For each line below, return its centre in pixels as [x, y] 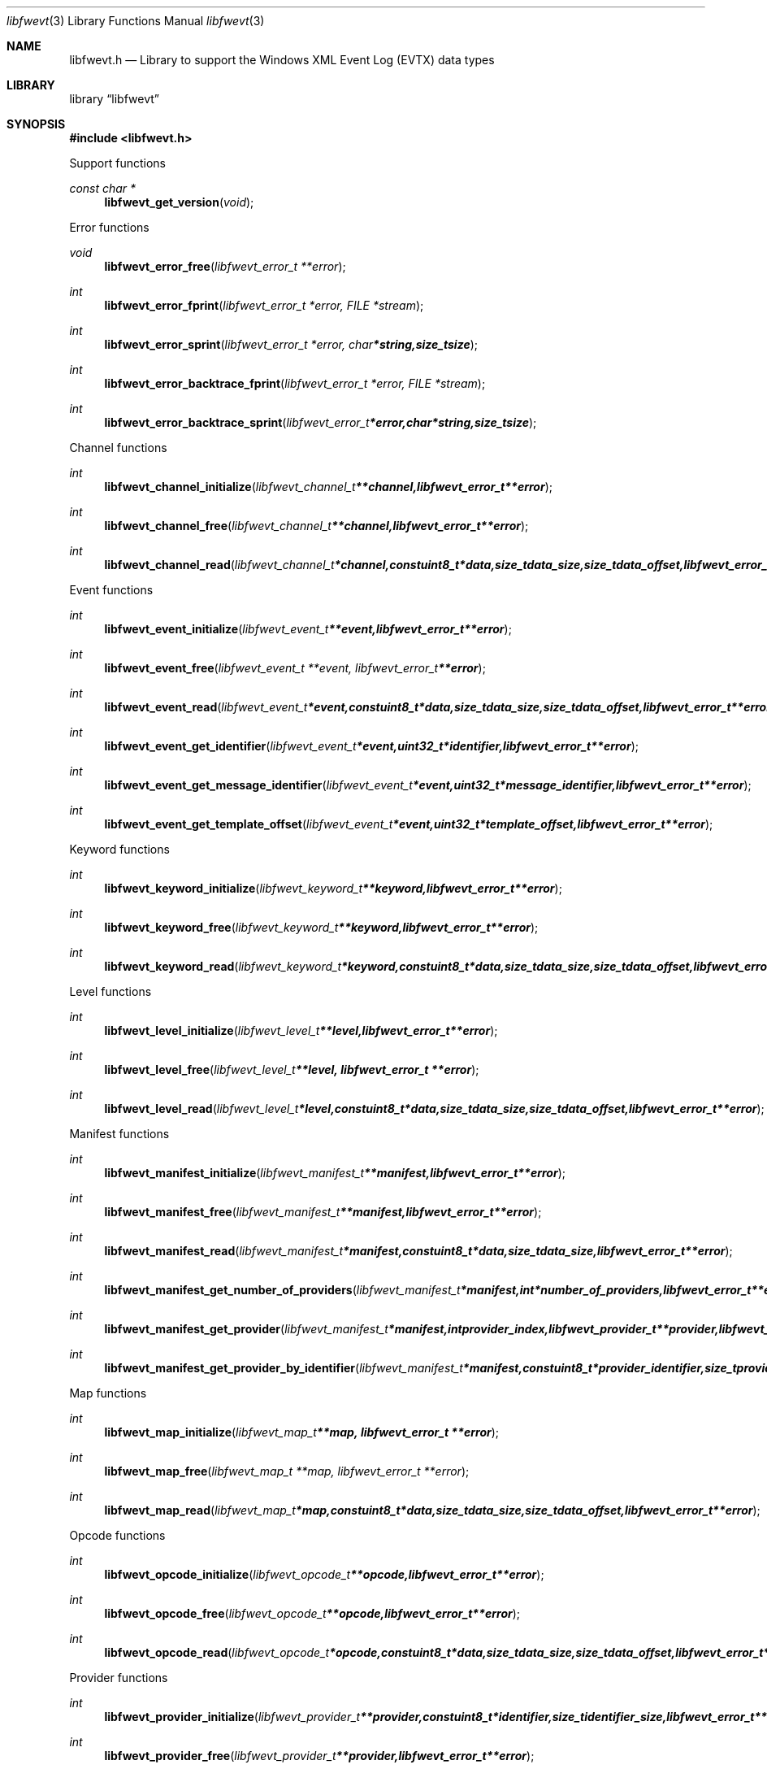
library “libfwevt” [114, 99]
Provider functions [119, 1678]
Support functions [117, 163]
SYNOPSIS [36, 124]
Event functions [111, 590]
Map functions [108, 1393]
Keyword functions [119, 849]
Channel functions [118, 448]
